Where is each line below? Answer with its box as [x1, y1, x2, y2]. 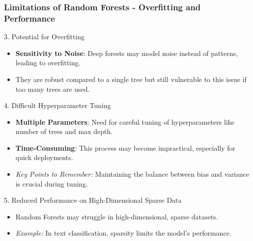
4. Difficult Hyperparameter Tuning [4, 100, 111, 110]
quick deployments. [15, 152, 73, 162]
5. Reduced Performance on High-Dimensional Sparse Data [4, 195, 182, 205]
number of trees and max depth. [15, 126, 113, 136]
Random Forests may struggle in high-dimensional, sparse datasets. [15, 211, 218, 221]
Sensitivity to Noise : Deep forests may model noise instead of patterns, [15, 48, 238, 58]
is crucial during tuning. [15, 178, 88, 188]
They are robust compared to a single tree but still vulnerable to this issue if [15, 74, 247, 84]
